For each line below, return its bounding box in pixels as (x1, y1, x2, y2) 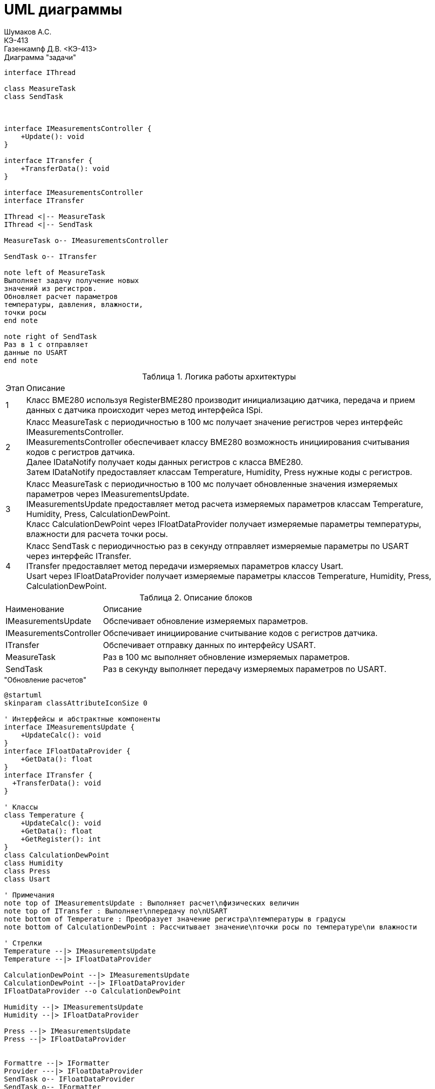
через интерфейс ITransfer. (26, 550, 131, 561)
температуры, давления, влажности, (4, 300, 143, 308)
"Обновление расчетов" (4, 675, 86, 684)
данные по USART (4, 348, 67, 356)
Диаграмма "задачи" (4, 52, 76, 61)
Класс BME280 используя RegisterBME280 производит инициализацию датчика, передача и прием (26, 394, 415, 405)
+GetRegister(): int (20, 834, 101, 843)
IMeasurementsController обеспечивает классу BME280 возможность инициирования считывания (26, 436, 409, 447)
